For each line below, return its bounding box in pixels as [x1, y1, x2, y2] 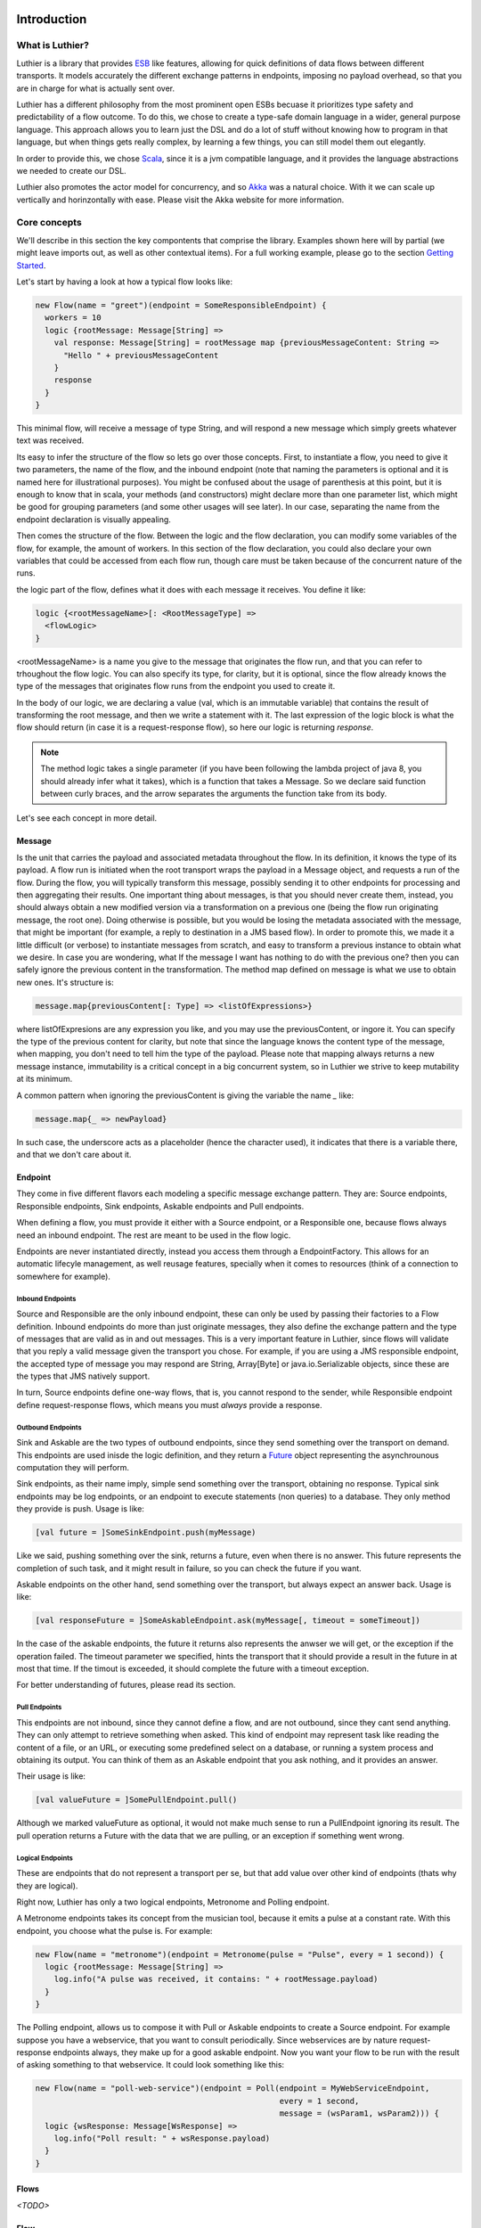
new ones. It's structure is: [16, 977, 115, 987]
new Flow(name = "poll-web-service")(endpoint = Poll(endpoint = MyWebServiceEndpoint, [35, 2084, 430, 2093]
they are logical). [16, 1880, 78, 1891]
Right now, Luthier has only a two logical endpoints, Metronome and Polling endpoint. [16, 1896, 330, 1907]
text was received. [16, 435, 85, 446]
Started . [16, 259, 46, 271]
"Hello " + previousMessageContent [63, 350, 219, 360]
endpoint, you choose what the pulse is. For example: [16, 1925, 213, 1936]
